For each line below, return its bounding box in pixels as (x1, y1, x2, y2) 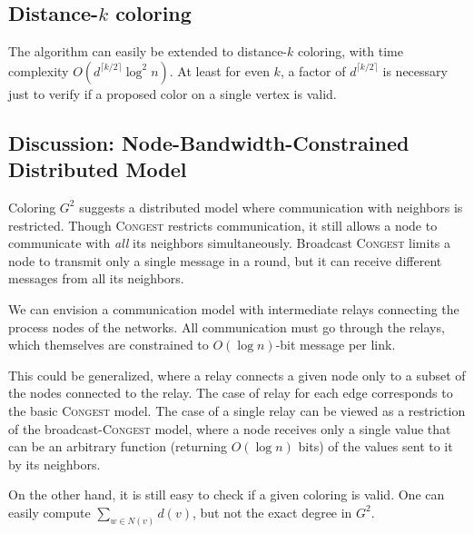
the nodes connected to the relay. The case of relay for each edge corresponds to (8, 383, 453, 402)
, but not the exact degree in (192, 502, 352, 521)
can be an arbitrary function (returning (8, 437, 227, 456)
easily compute (8, 502, 91, 521)
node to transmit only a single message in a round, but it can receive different (8, 251, 442, 270)
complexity (8, 61, 69, 80)
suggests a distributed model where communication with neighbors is (79, 197, 463, 216)
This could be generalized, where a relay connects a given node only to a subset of (8, 365, 466, 384)
